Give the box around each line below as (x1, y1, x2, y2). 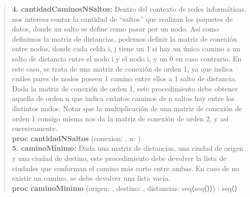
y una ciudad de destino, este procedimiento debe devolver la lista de (12, 152, 227, 163)
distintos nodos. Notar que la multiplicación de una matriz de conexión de (12, 103, 242, 113)
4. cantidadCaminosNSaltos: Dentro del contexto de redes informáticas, (12, 4, 246, 14)
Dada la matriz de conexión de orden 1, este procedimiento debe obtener (12, 83, 238, 93)
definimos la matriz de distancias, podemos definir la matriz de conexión (12, 33, 237, 44)
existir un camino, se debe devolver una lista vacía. (12, 173, 170, 183)
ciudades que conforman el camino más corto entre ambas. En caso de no (12, 162, 239, 173)
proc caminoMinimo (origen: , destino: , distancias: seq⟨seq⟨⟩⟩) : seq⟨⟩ (12, 182, 237, 193)
